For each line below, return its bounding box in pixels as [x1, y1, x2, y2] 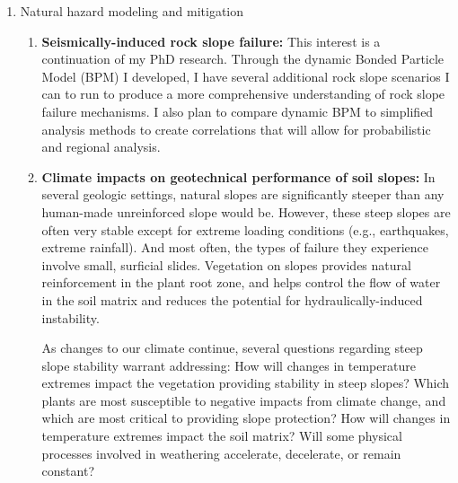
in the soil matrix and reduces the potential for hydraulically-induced [41, 290, 423, 309]
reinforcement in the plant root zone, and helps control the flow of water [41, 273, 441, 292]
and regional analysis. [41, 137, 161, 156]
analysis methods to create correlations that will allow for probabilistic [41, 119, 431, 138]
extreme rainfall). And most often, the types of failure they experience [41, 238, 429, 257]
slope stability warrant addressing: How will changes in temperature [41, 356, 416, 374]
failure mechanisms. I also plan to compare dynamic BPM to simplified [41, 101, 434, 120]
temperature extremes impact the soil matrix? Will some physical [41, 426, 402, 445]
